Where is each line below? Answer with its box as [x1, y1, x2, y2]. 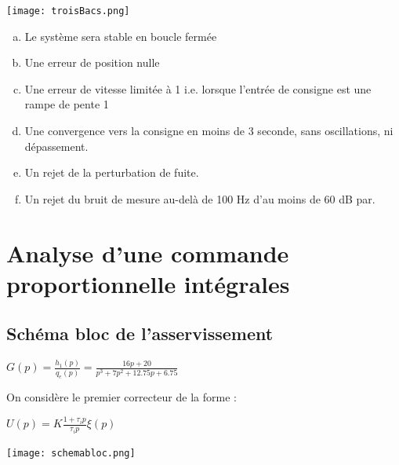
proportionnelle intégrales [6, 267, 290, 299]
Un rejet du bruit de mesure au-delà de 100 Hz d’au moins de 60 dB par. [24, 190, 375, 207]
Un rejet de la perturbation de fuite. [24, 164, 199, 181]
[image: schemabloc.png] [6, 447, 136, 459]
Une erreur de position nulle [24, 54, 160, 71]
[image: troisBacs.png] [6, 5, 130, 16]
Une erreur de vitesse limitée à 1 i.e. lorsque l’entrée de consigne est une [24, 80, 372, 97]
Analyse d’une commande [6, 236, 289, 269]
